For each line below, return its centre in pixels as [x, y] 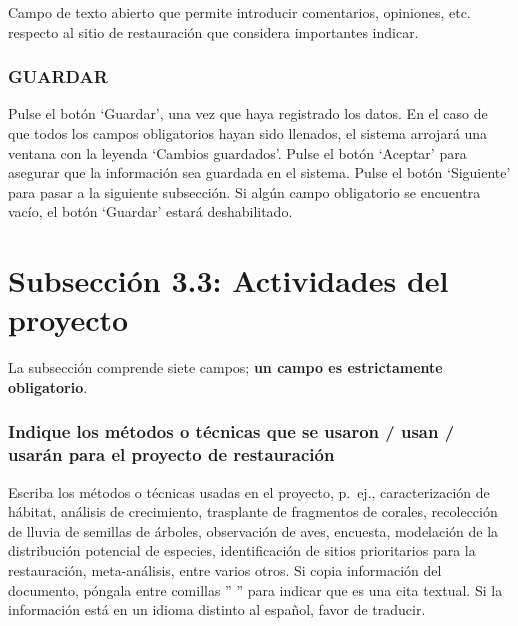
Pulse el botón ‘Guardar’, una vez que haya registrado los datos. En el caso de [248, 113]
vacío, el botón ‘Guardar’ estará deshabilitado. [150, 211]
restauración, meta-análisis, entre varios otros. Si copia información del [225, 569]
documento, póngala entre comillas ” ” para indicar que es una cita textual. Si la [255, 589]
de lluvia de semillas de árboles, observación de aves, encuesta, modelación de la [253, 530]
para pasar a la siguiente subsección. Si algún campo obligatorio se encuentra [244, 191]
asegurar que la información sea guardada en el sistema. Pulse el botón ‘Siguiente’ [259, 172]
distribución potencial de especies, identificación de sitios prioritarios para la [242, 550]
